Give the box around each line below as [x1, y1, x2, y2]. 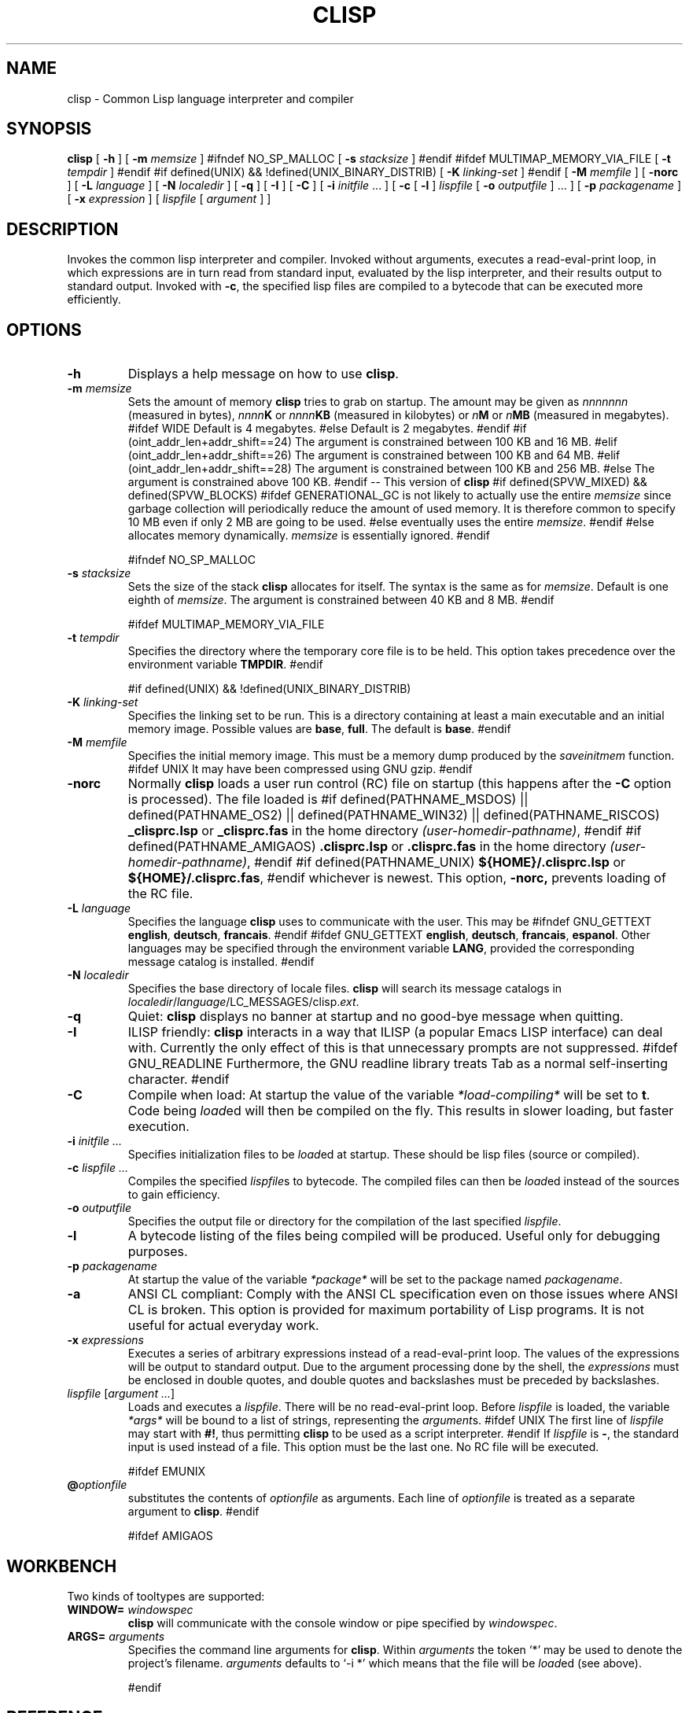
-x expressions [67, 1333, 144, 1347]
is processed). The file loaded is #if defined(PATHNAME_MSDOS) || [127, 791, 529, 808]
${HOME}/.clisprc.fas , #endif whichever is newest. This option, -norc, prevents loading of [127, 870, 666, 886]
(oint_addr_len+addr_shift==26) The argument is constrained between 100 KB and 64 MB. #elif [127, 448, 621, 462]
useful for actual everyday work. [127, 1317, 319, 1334]
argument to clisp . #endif [127, 1505, 260, 1519]
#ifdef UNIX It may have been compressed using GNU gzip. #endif [127, 762, 473, 776]
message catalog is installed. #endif [127, 955, 315, 969]
